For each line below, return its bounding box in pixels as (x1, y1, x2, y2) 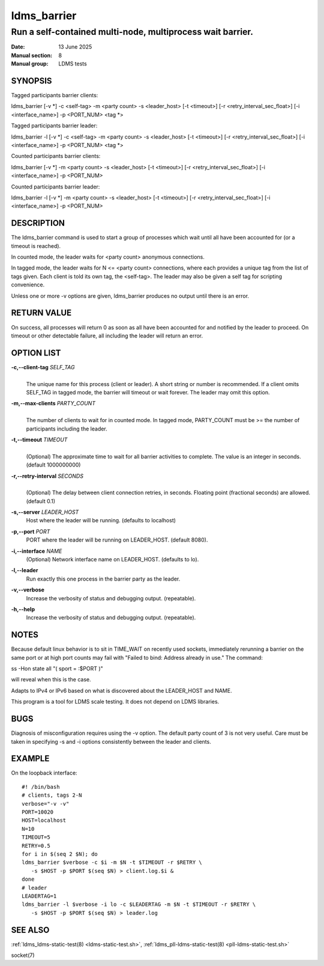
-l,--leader (11, 567, 38, 574)
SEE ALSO (11, 925, 50, 935)
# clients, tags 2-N (22, 792, 82, 798)
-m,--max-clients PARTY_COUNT (11, 400, 96, 407)
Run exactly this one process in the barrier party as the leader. (26, 575, 181, 582)
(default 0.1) (26, 497, 55, 504)
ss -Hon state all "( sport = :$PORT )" (11, 665, 103, 672)
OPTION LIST (11, 348, 61, 358)
